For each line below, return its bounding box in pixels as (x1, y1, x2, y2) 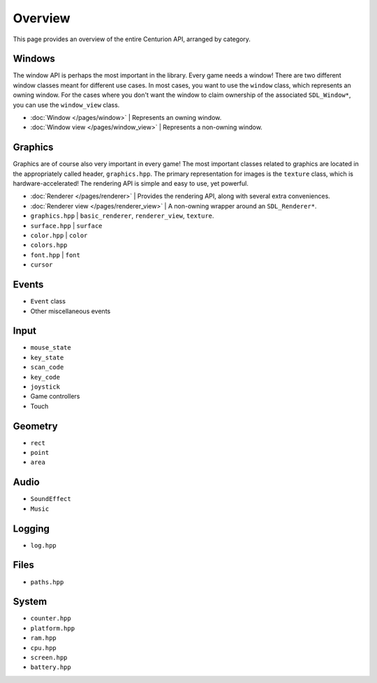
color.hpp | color (30, 231, 88, 240)
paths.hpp (30, 578, 64, 586)
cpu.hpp (30, 644, 57, 652)
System (13, 596, 47, 608)
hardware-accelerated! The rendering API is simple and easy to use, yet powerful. (13, 179, 249, 188)
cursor (30, 261, 53, 269)
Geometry (13, 420, 59, 432)
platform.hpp (30, 624, 75, 632)
